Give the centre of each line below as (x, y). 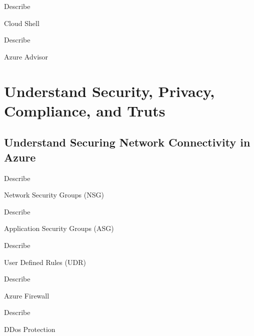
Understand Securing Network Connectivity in (127, 142)
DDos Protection (30, 329)
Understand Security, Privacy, (109, 91)
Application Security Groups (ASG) (59, 228)
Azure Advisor (26, 56)
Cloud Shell (22, 23)
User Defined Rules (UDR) (45, 262)
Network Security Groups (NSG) (54, 195)
